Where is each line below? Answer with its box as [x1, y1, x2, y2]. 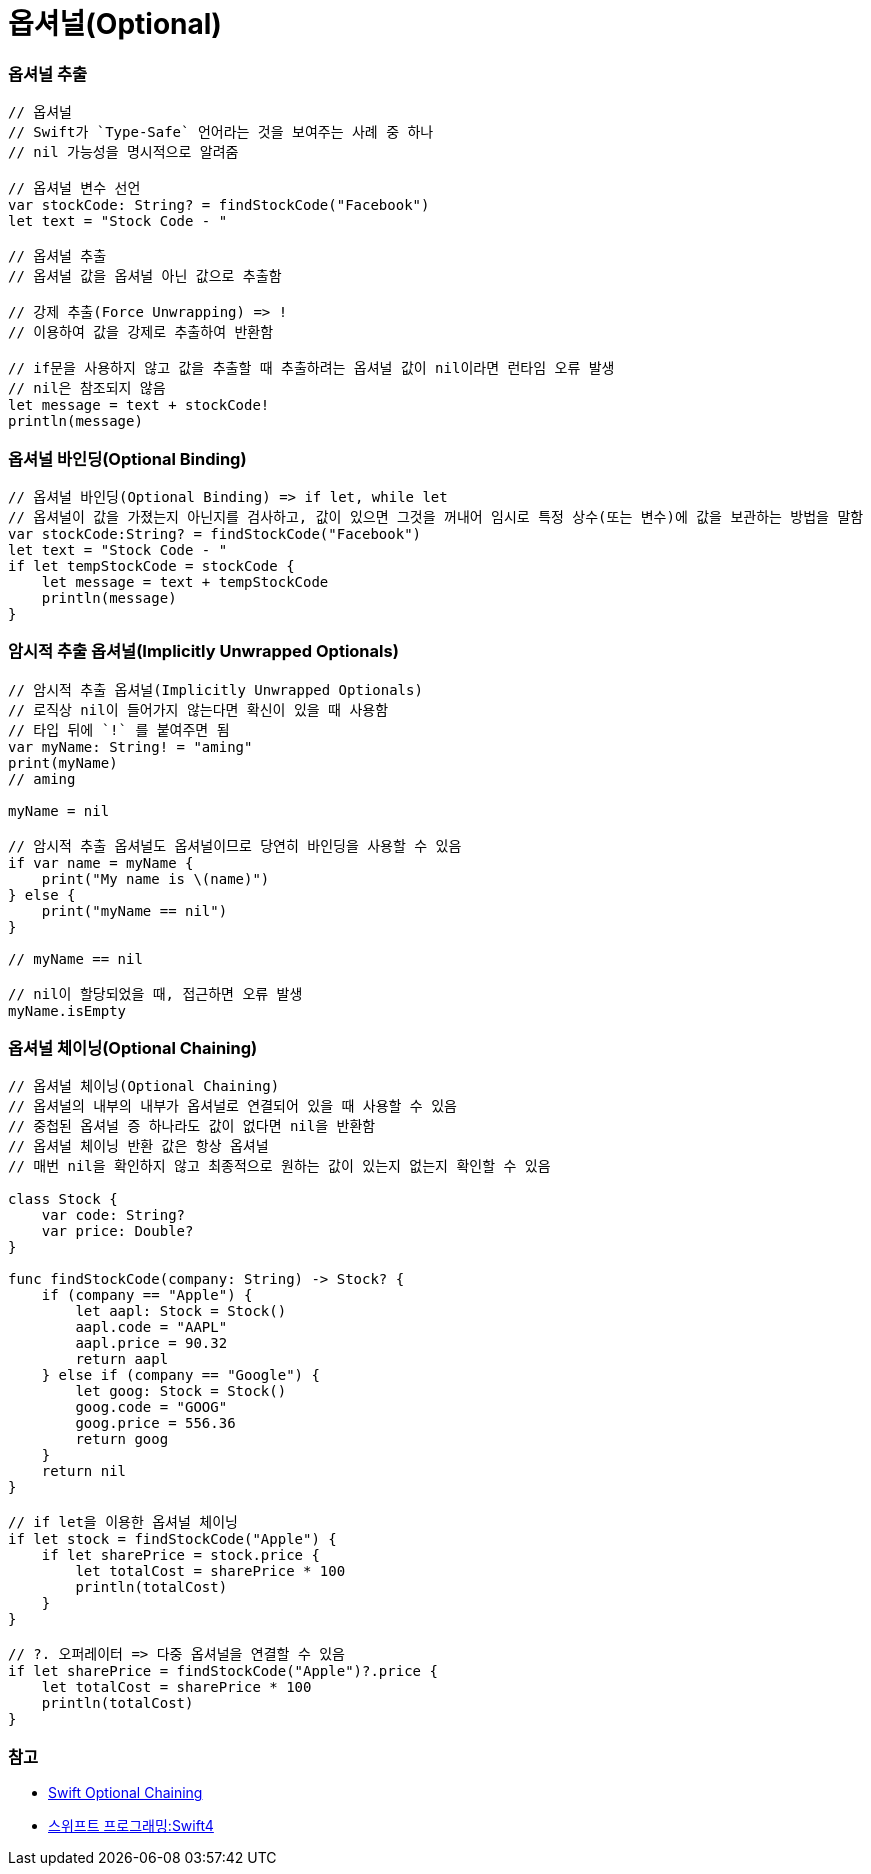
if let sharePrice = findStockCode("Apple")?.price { [8, 1663, 438, 1680]
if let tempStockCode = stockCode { [8, 557, 295, 574]
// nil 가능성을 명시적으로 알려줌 [8, 144, 239, 161]
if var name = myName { [8, 854, 194, 871]
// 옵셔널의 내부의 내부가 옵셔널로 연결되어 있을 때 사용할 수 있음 [8, 1098, 457, 1115]
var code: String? [41, 1207, 186, 1224]
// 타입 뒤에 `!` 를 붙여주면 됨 [8, 721, 230, 738]
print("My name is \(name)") [41, 870, 270, 887]
